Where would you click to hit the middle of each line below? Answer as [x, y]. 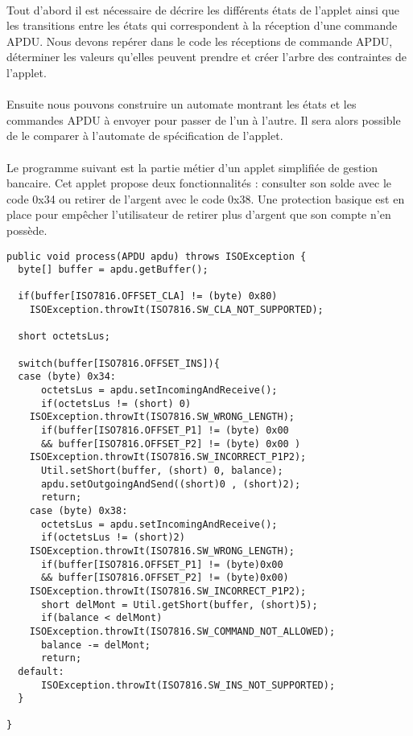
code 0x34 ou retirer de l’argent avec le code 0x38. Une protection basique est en [206, 198]
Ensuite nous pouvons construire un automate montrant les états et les [182, 104]
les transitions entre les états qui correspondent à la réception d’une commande [202, 25]
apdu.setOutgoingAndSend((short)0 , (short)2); [171, 484]
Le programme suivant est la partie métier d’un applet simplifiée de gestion [192, 167]
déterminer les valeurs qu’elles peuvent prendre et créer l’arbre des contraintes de [206, 57]
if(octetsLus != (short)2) [113, 538]
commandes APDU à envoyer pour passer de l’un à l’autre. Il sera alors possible [204, 119]
